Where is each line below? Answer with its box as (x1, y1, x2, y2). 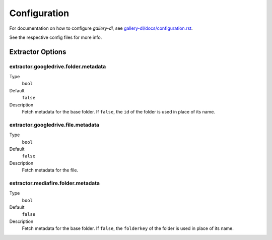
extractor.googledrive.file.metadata (9, 121, 100, 128)
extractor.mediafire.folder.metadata (9, 179, 100, 187)
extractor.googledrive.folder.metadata (9, 63, 106, 70)
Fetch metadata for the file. (22, 167, 78, 173)
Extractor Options (9, 47, 66, 56)
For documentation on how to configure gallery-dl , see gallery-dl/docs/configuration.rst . (9, 25, 193, 31)
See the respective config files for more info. (9, 34, 102, 40)
